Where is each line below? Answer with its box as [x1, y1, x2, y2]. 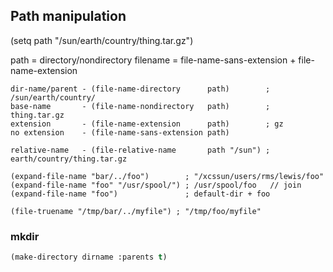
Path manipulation [10, 8, 127, 25]
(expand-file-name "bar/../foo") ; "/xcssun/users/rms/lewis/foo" [10, 171, 325, 181]
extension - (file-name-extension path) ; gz [10, 119, 284, 129]
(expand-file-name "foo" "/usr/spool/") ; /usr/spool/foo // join [10, 180, 302, 190]
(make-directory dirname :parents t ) [10, 252, 168, 263]
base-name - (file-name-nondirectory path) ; [10, 101, 271, 111]
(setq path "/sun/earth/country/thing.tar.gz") [10, 34, 194, 46]
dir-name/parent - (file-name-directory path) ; [10, 84, 271, 94]
